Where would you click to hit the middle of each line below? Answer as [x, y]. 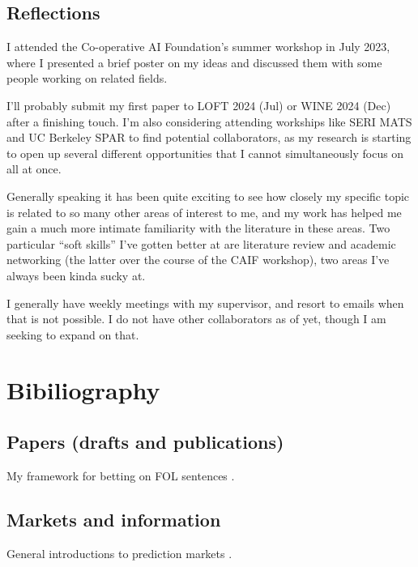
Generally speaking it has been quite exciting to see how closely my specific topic [208, 196]
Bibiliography [83, 390]
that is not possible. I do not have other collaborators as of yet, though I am [196, 319]
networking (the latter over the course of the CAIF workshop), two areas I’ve [198, 260]
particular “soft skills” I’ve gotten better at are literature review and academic [201, 243]
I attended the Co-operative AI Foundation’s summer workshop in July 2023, [198, 47]
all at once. [34, 169]
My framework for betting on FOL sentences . [121, 475]
